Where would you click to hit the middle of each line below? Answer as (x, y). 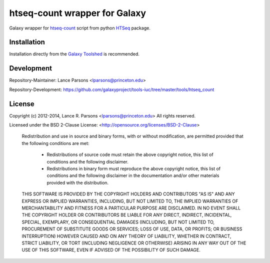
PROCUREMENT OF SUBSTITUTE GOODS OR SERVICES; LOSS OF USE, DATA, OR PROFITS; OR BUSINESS (132, 229)
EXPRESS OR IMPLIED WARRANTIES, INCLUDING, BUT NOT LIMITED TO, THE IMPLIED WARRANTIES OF (130, 201)
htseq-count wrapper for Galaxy (78, 13)
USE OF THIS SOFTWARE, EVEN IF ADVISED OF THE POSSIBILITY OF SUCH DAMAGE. (111, 250)
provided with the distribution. (78, 182)
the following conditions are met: (55, 143)
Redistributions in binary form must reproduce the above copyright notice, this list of (134, 168)
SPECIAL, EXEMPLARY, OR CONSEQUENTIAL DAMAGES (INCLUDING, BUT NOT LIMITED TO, (118, 222)
